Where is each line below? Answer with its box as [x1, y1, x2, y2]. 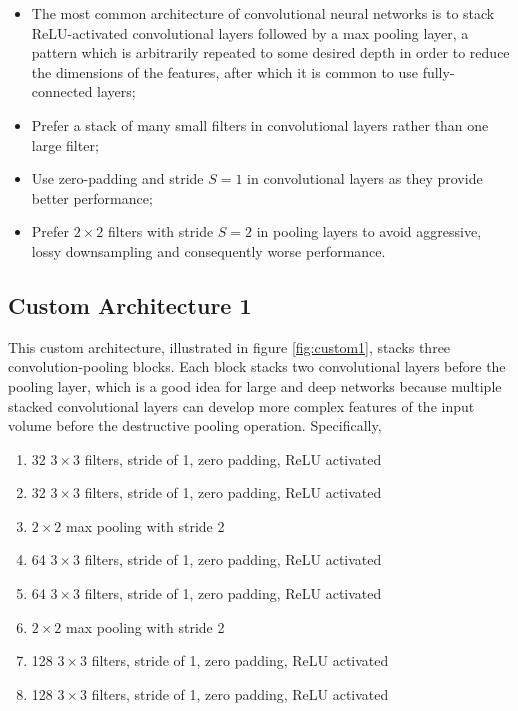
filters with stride [107, 221, 214, 242]
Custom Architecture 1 [8, 289, 252, 320]
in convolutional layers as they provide [247, 168, 483, 189]
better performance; [31, 187, 153, 208]
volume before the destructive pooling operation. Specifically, [8, 415, 382, 436]
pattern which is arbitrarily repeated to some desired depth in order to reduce [31, 42, 510, 63]
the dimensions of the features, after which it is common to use [31, 61, 418, 82]
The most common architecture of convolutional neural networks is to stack [31, 3, 495, 23]
